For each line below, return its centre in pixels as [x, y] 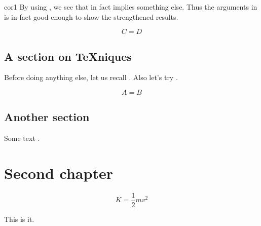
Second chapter [59, 173]
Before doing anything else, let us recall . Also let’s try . [91, 77]
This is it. [19, 219]
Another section [47, 117]
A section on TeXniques [68, 56]
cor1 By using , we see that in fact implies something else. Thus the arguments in [131, 7]
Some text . [22, 138]
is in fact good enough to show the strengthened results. [91, 16]
